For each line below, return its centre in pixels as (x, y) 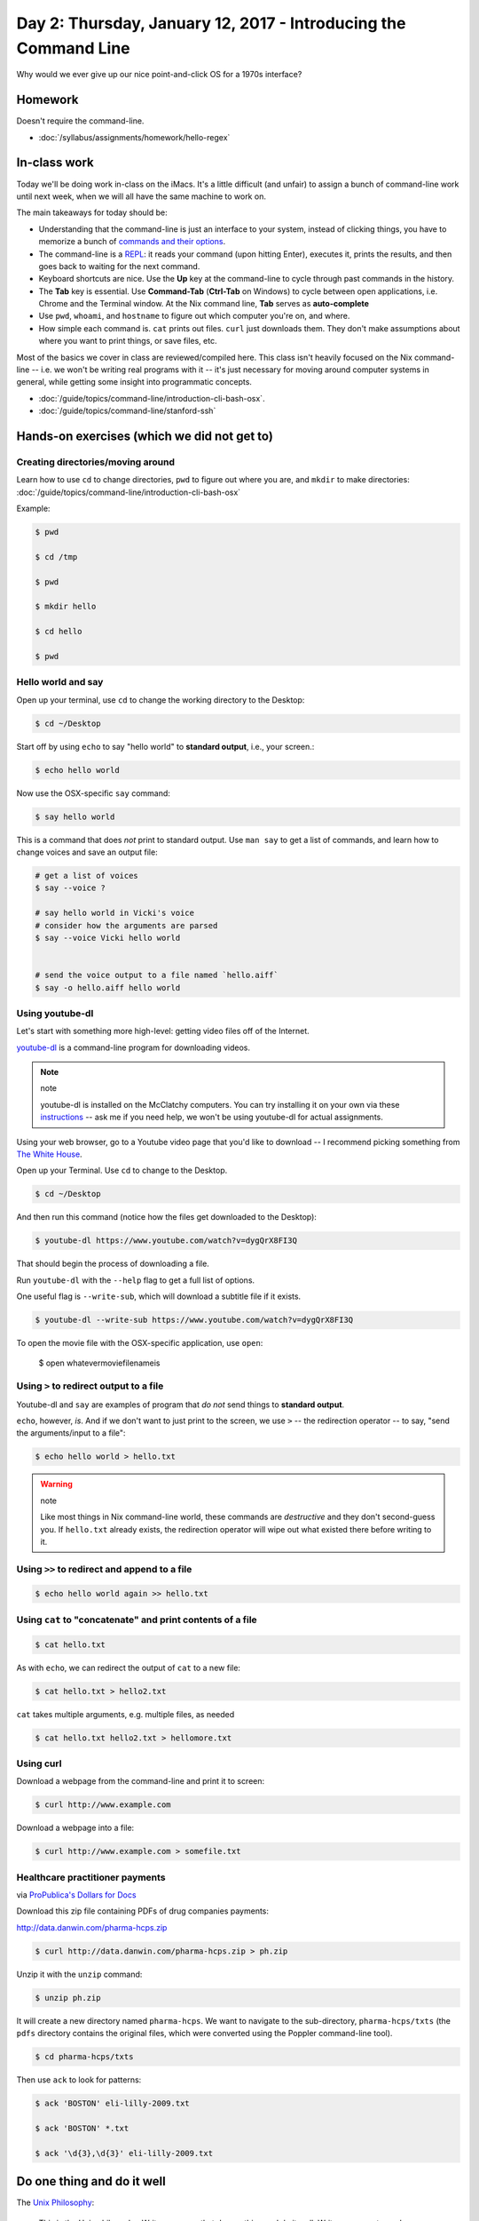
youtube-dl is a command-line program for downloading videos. (133, 1047)
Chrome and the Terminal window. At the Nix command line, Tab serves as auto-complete (204, 304)
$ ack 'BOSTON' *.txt (82, 2128)
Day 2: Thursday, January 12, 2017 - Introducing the (211, 23)
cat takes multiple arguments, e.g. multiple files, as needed (126, 1714)
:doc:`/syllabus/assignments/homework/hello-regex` (134, 137)
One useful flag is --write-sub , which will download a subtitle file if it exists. (159, 1296)
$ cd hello (59, 632)
